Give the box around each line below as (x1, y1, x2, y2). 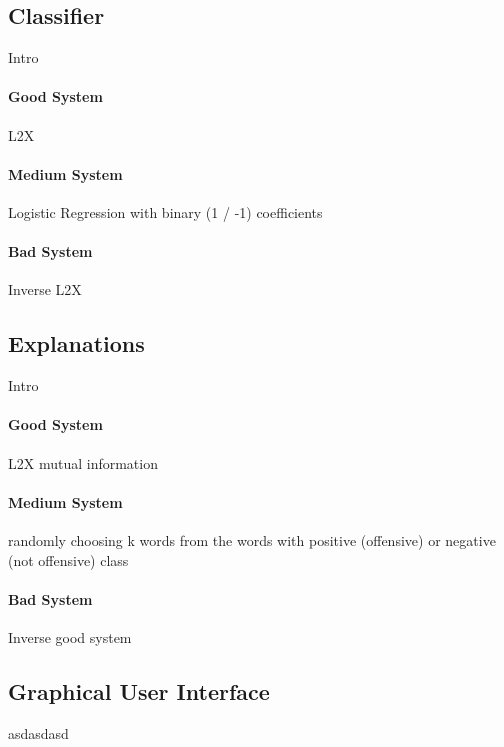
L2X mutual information (8, 452, 158, 473)
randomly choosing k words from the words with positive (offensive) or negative (8, 529, 496, 550)
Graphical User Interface (8, 675, 270, 706)
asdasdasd (8, 722, 69, 743)
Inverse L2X (8, 279, 82, 300)
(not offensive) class (8, 549, 129, 570)
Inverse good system (8, 626, 132, 647)
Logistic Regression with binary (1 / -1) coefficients (8, 201, 323, 222)
